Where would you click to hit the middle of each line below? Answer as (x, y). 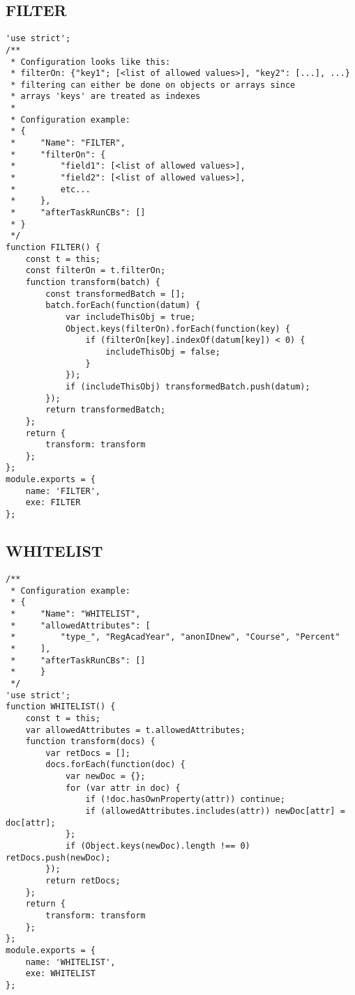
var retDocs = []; (88, 753)
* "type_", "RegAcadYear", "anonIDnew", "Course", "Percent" (175, 637)
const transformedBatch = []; (115, 294)
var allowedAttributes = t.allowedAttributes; (135, 730)
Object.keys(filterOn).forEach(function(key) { (178, 329)
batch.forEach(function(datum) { (123, 306)
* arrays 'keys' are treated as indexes (106, 97)
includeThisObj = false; (163, 352)
